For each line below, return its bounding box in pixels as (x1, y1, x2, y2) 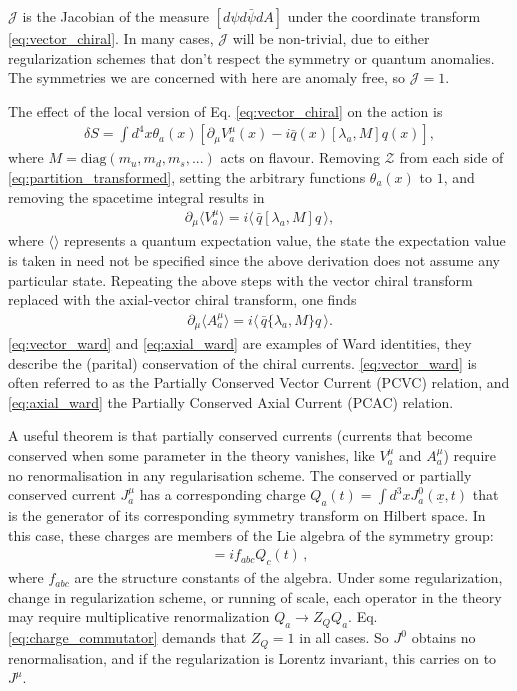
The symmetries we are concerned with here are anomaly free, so (8, 67, 406, 88)
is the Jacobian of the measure (22, 6, 210, 26)
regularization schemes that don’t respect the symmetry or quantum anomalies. (8, 47, 495, 68)
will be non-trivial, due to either (232, 28, 430, 48)
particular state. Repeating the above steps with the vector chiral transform (8, 269, 473, 290)
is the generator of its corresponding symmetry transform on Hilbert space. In (8, 505, 486, 526)
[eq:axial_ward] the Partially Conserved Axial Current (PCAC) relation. (8, 391, 454, 412)
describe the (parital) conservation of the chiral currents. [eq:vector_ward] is (8, 352, 477, 373)
